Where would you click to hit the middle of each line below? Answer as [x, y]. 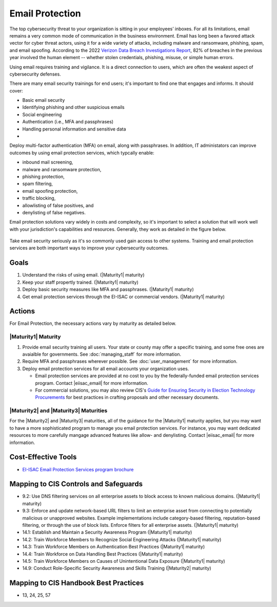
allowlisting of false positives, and [58, 205]
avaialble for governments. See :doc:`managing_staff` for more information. [102, 354]
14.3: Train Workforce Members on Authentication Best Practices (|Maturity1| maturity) [114, 547]
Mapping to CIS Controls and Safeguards [76, 484]
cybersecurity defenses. [35, 74]
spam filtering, [38, 184]
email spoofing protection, [50, 191]
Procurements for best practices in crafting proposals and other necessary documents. [127, 397]
